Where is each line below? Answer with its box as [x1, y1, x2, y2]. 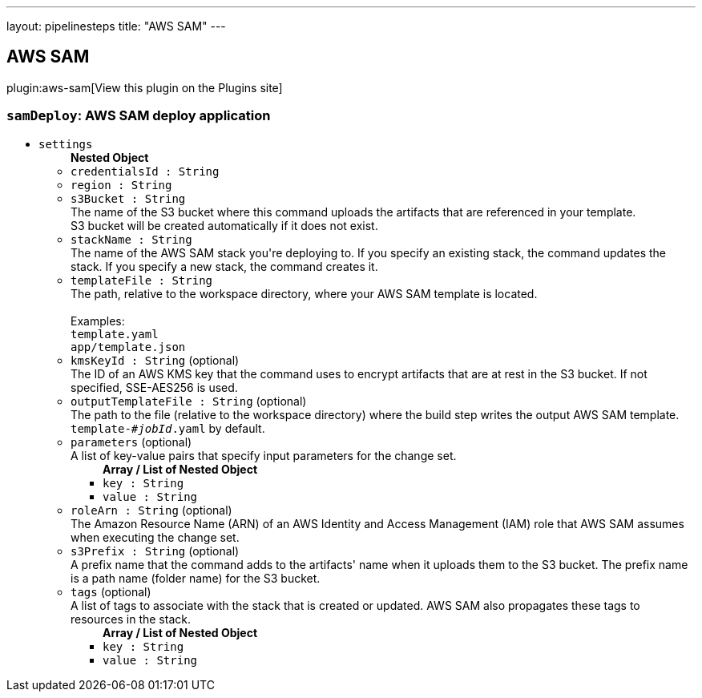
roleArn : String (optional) [71, 502, 232, 517]
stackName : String [71, 232, 192, 246]
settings [38, 137, 93, 151]
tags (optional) [71, 584, 151, 599]
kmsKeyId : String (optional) [71, 353, 240, 367]
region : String [71, 178, 172, 192]
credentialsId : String [71, 164, 220, 178]
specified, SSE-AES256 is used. [71, 380, 238, 394]
